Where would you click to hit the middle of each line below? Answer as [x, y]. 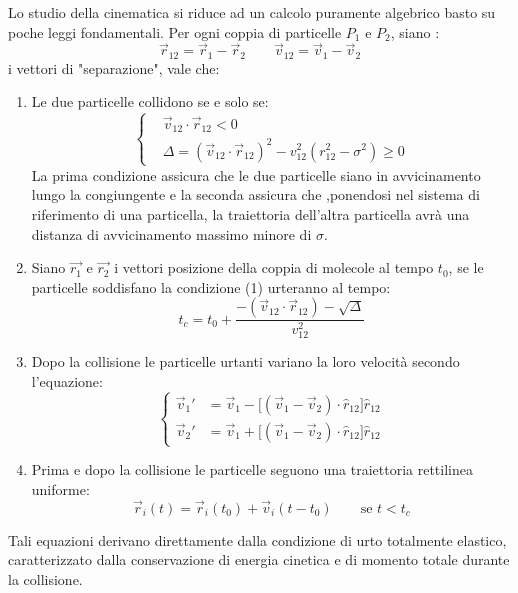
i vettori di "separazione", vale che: [114, 67]
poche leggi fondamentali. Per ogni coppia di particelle [175, 31]
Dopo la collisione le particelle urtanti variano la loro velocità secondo [245, 361]
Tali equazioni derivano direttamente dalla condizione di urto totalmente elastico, [257, 539]
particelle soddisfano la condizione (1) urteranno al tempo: [211, 286]
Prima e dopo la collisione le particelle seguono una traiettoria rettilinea [252, 469]
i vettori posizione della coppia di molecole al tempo [274, 267]
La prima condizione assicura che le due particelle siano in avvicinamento [256, 174]
